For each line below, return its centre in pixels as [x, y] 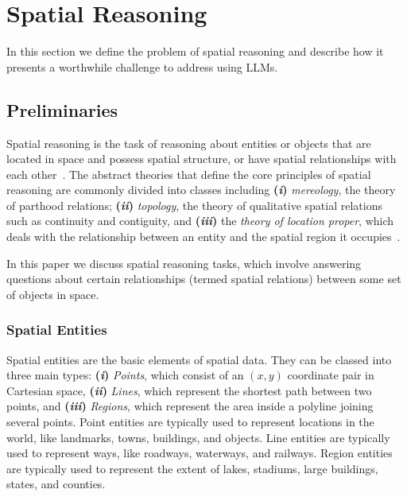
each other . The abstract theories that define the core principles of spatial [189, 174]
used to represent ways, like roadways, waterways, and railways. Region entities [200, 453]
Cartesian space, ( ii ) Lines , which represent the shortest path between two [189, 390]
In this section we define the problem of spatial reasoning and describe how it [195, 51]
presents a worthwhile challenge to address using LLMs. [142, 66]
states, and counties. [56, 484]
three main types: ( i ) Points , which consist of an [125, 375]
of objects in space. [53, 294]
